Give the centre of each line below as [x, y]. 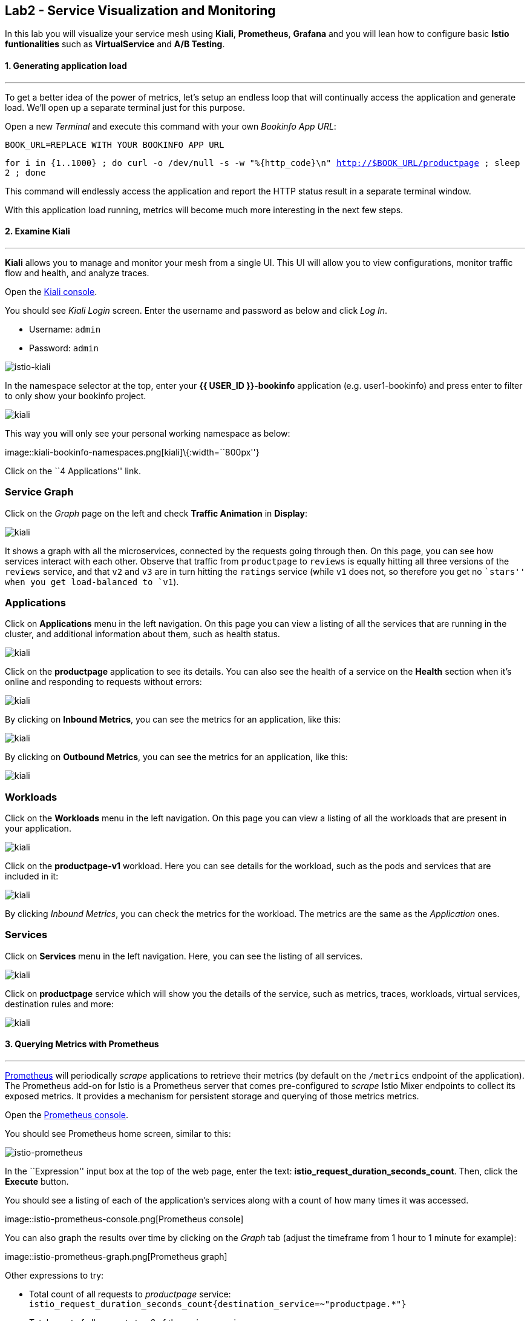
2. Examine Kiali [38, 231]
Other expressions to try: [54, 1276]
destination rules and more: [59, 1004]
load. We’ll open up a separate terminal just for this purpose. [125, 107]
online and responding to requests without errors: [103, 682]
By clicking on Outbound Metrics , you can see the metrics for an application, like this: [176, 757]
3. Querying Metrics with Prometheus [82, 1044]
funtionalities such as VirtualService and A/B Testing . [115, 44]
